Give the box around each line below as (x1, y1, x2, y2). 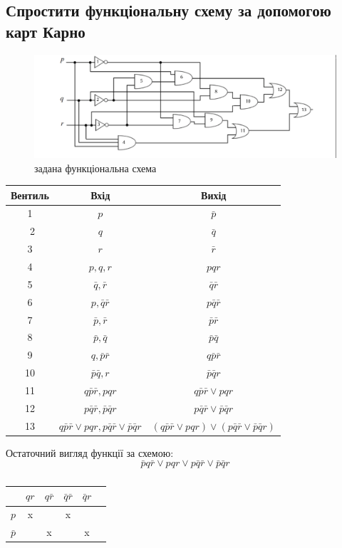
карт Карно (6, 20, 85, 42)
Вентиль (11, 187, 49, 202)
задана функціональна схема (34, 160, 157, 175)
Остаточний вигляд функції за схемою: (6, 445, 174, 460)
